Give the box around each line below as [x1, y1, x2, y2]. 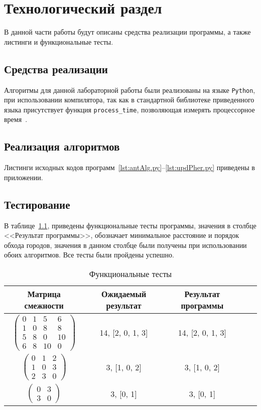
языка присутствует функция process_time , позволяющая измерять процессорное [4, 104, 255, 114]
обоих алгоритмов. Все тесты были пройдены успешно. [4, 249, 174, 260]
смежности [24, 299, 64, 311]
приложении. [4, 172, 43, 182]
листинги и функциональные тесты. [4, 36, 113, 47]
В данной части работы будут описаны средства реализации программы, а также [4, 27, 251, 37]
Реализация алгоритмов [4, 139, 120, 154]
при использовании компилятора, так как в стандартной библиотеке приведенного [4, 94, 254, 105]
